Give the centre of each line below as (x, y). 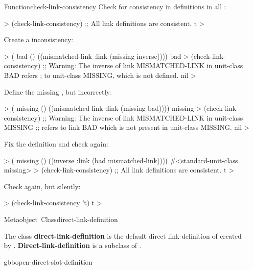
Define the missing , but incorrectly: (58, 91)
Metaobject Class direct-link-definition (61, 219)
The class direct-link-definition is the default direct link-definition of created (123, 235)
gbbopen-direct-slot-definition (48, 261)
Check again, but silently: (42, 186)
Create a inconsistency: (39, 39)
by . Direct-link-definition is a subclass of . (73, 245)
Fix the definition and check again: (56, 143)
